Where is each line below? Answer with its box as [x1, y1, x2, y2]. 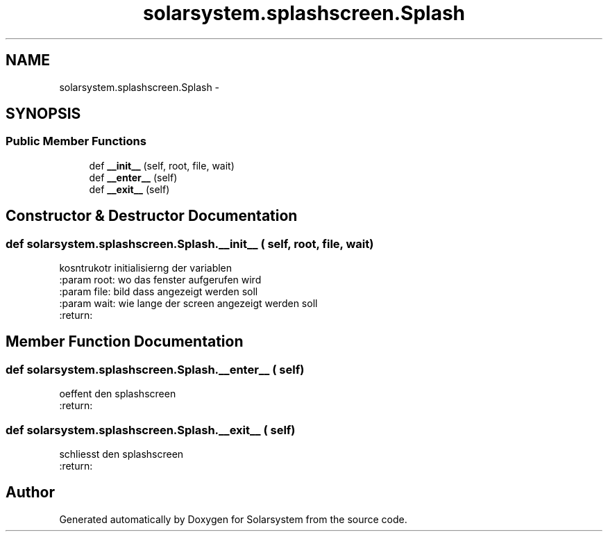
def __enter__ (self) [89, 171, 178, 183]
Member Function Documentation [6, 333, 244, 351]
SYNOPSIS [6, 105, 81, 123]
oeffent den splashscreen [59, 388, 176, 400]
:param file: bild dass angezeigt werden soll [59, 286, 258, 298]
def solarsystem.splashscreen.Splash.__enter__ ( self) [6, 362, 305, 377]
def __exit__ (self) [89, 183, 170, 195]
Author [6, 484, 55, 502]
